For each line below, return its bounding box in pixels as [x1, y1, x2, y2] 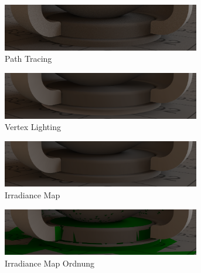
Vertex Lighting [5, 121, 61, 133]
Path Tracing [5, 52, 52, 65]
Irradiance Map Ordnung [5, 257, 94, 269]
